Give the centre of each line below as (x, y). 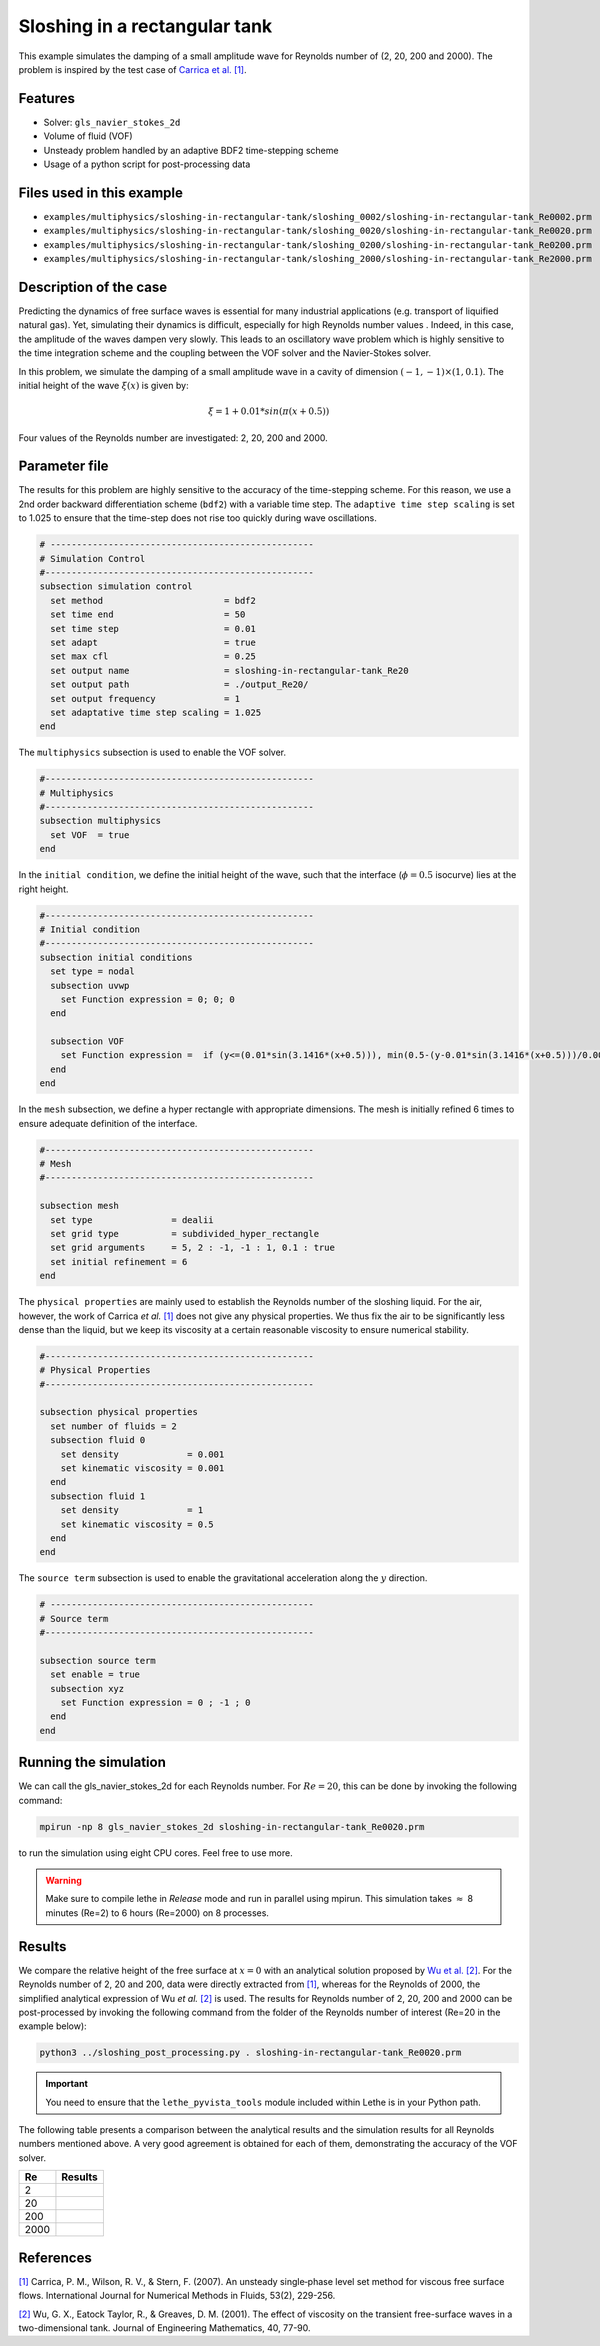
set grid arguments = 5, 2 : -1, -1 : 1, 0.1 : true (192, 1248)
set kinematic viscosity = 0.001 (142, 1468)
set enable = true (95, 1674)
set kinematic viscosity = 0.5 (137, 1524)
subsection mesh (79, 1206)
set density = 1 (132, 1510)
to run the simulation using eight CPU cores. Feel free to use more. (156, 1852)
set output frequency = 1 (145, 698)
